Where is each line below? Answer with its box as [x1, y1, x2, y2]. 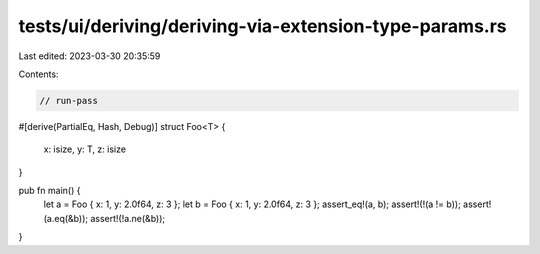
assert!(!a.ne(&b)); [90, 212, 165, 224]
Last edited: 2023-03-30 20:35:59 [18, 50, 161, 62]
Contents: [18, 68, 59, 80]
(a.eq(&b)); [43, 212, 89, 224]
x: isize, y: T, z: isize [43, 143, 127, 155]
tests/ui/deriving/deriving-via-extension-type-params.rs [18, 15, 507, 37]
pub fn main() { [18, 185, 81, 197]
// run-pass [39, 95, 99, 106]
